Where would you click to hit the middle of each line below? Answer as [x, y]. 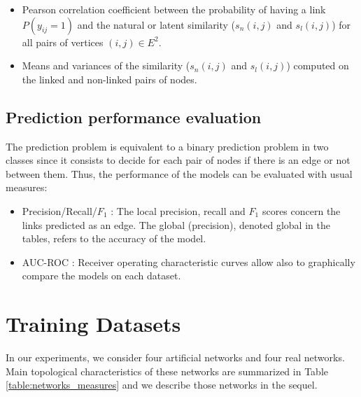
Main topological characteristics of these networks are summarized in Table [167, 371]
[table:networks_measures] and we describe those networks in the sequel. [162, 385]
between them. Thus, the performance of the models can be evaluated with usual [179, 173]
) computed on [318, 65]
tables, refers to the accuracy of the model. [114, 238]
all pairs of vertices [63, 42]
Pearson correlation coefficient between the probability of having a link [174, 9]
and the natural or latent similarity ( [156, 24]
